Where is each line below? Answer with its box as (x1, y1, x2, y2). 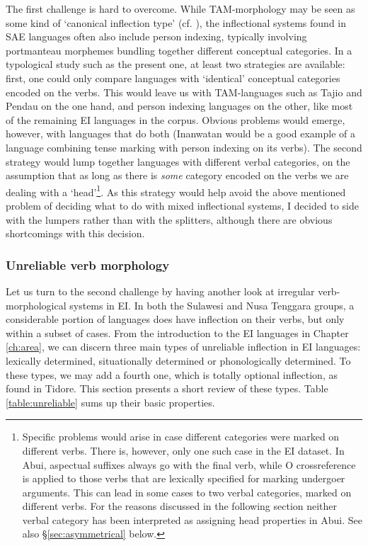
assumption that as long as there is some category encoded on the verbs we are (6, 168, 349, 183)
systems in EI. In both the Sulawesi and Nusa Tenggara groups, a (69, 297, 355, 312)
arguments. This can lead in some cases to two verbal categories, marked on (22, 484, 352, 499)
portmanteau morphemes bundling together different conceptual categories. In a (6, 42, 352, 57)
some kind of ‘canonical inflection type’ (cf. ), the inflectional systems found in (6, 15, 346, 30)
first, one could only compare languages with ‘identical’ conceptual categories (6, 70, 340, 85)
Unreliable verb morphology (6, 256, 170, 273)
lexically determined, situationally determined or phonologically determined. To (6, 353, 351, 368)
